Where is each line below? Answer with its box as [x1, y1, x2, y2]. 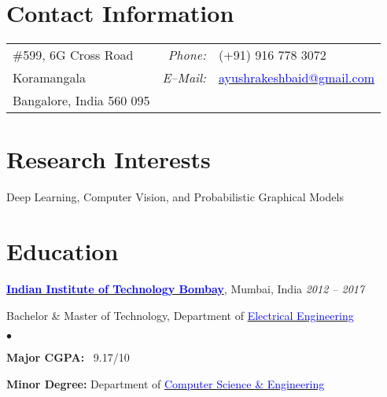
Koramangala [13, 68, 86, 87]
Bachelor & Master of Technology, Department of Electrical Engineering [6, 307, 354, 323]
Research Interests [6, 143, 211, 175]
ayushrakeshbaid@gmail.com [218, 68, 375, 87]
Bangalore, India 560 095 [13, 91, 150, 110]
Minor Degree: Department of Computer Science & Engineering [6, 375, 325, 391]
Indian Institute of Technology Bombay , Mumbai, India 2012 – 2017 [6, 280, 365, 296]
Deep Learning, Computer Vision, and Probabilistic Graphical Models [6, 189, 344, 205]
